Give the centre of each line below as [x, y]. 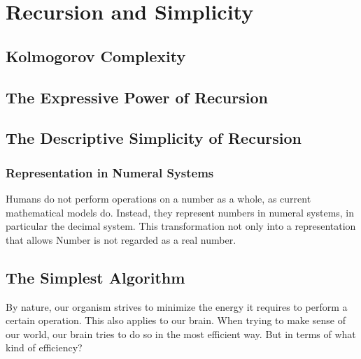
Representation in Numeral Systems [110, 172]
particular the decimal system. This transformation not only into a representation [181, 226]
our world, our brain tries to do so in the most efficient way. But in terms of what [181, 334]
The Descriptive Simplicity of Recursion [154, 138]
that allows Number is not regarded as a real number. [121, 239]
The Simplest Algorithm [95, 277]
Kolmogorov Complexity [96, 56]
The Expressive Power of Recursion [137, 97]
